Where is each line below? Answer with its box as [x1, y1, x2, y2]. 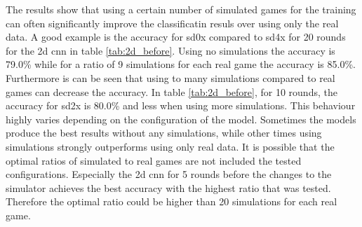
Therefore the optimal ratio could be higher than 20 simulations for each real [6, 194, 337, 209]
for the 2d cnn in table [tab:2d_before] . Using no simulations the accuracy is [6, 43, 335, 57]
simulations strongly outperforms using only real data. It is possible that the [6, 139, 335, 153]
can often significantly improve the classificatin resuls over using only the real [6, 15, 339, 30]
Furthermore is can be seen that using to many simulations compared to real [6, 70, 335, 85]
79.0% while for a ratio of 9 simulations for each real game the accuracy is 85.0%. [6, 57, 356, 71]
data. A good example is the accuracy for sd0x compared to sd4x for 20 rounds [6, 29, 346, 44]
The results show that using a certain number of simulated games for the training [6, 2, 356, 16]
